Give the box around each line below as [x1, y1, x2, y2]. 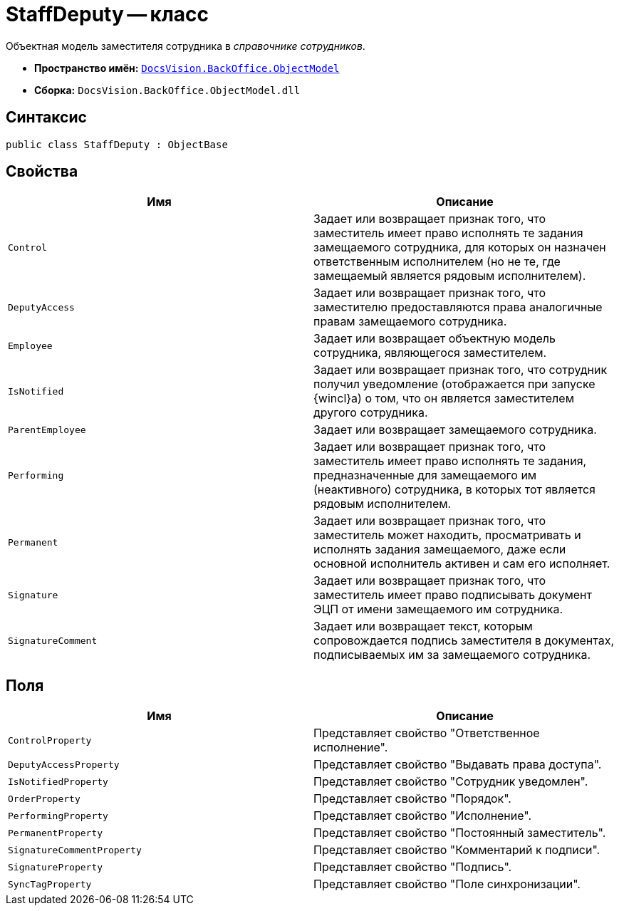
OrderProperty [8, 793, 80, 804]
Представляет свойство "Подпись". [313, 860, 512, 875]
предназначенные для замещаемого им [313, 468, 537, 483]
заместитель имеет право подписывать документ [313, 588, 592, 603]
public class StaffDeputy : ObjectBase [6, 138, 228, 150]
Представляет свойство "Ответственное [313, 726, 540, 741]
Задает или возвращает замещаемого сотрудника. [313, 422, 597, 437]
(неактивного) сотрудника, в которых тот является [313, 482, 595, 497]
